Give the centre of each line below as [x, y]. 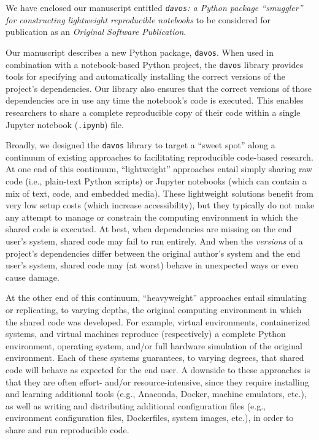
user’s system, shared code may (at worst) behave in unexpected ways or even [152, 265]
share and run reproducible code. [67, 429]
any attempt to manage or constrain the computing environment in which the [152, 217]
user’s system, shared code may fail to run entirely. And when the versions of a [154, 241]
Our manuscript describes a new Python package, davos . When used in [140, 52]
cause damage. [33, 277]
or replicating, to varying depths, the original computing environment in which [154, 309]
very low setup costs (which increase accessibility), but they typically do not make [160, 205]
